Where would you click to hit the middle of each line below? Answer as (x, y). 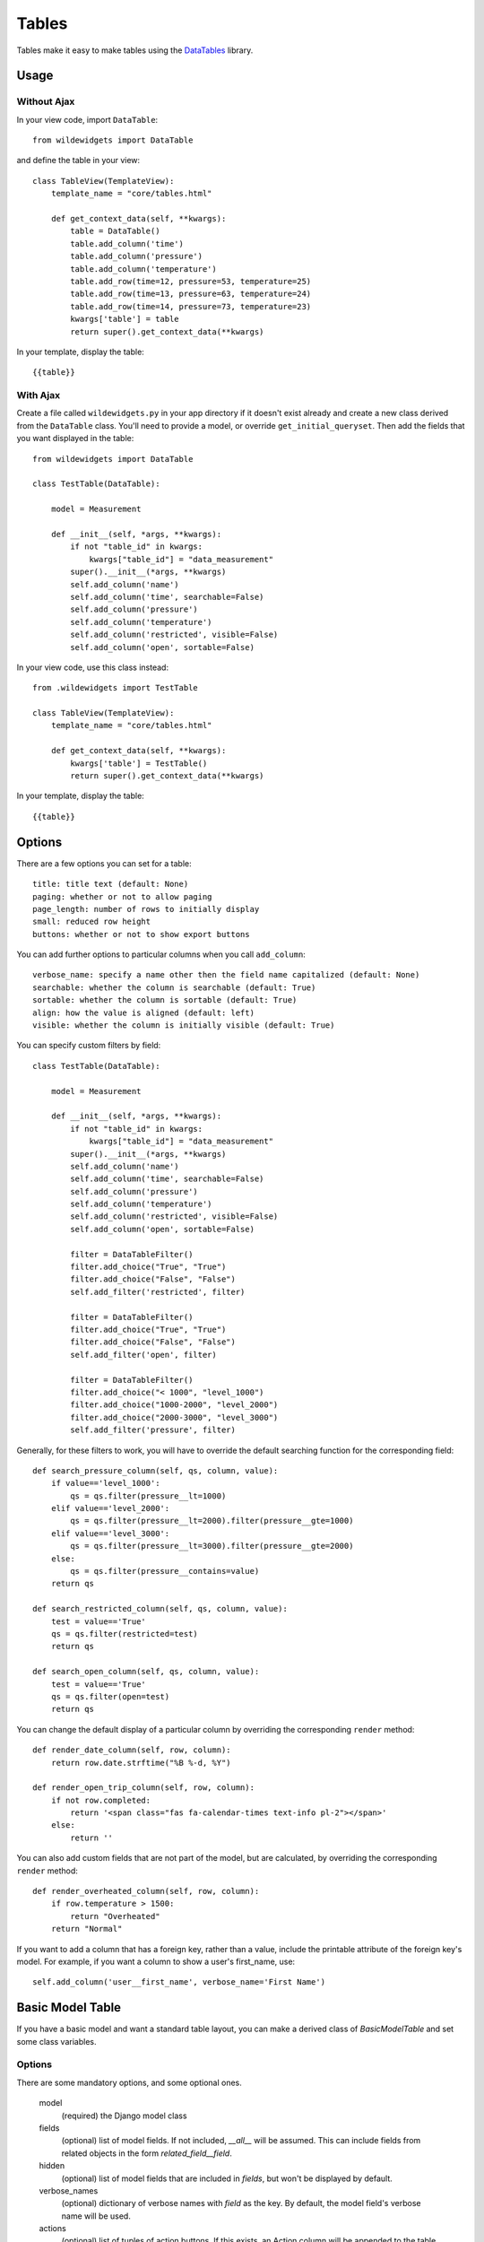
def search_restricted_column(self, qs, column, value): (160, 1609)
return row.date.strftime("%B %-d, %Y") (141, 1763)
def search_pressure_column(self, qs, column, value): (156, 1470)
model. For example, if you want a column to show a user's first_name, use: (156, 1961)
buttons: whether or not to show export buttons (141, 934)
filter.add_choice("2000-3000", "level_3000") (174, 1417)
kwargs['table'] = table (125, 319)
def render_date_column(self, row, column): (132, 1750)
